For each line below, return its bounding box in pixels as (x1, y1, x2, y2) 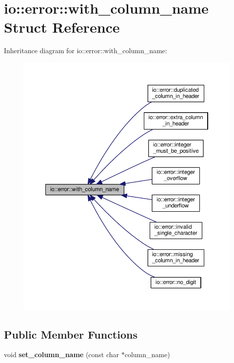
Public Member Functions (4, 326, 137, 342)
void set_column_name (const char (4, 349, 119, 360)
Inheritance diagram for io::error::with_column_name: (4, 45, 167, 56)
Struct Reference (4, 17, 120, 37)
